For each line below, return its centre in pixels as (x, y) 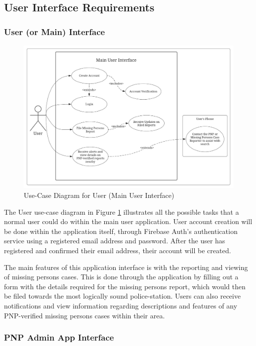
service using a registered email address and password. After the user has (115, 241)
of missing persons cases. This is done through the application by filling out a (121, 277)
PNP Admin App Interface (59, 337)
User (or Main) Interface (55, 31)
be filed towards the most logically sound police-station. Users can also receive (122, 296)
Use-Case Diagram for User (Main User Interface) (99, 195)
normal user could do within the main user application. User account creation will (128, 221)
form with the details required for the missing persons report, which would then (125, 286)
